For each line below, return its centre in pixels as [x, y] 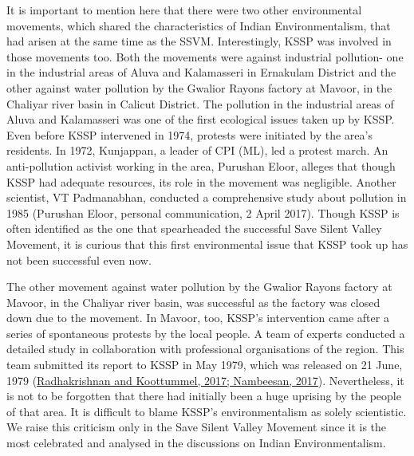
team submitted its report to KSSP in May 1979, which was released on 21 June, [205, 365]
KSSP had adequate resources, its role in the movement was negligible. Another [201, 181]
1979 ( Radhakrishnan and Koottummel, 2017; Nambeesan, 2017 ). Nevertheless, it [205, 380]
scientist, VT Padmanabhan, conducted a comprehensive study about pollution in [207, 197]
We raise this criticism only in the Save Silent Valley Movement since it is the [197, 427]
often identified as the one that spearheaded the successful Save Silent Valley [194, 228]
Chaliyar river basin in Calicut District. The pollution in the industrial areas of [200, 103]
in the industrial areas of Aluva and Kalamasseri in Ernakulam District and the [201, 72]
